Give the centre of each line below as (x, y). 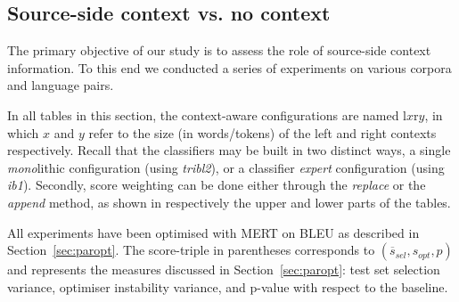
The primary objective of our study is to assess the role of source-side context (219, 50)
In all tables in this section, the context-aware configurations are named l (207, 114)
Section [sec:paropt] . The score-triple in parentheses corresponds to (191, 250)
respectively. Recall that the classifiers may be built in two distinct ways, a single (229, 150)
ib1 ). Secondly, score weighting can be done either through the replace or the (217, 185)
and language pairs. (61, 85)
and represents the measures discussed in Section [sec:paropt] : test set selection (224, 269)
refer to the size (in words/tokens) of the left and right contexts (262, 132)
